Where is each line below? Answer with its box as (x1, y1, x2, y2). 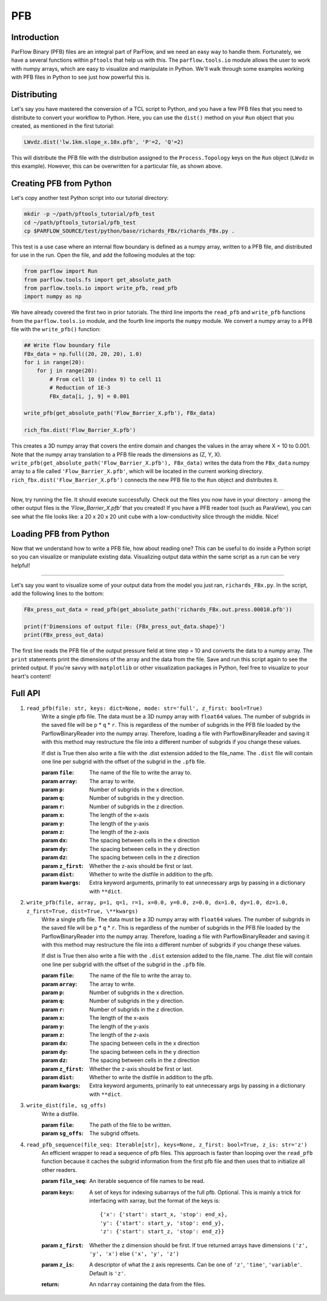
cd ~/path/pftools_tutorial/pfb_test (24, 219, 136, 226)
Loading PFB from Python (11, 529, 110, 539)
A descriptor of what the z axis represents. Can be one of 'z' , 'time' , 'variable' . (89, 1261, 302, 1268)
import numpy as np (24, 293, 82, 300)
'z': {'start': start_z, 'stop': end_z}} (100, 1228, 225, 1235)
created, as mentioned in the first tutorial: (11, 122, 114, 130)
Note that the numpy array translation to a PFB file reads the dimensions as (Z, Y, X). (11, 451, 222, 458)
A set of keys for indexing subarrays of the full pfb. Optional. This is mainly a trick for (89, 1188, 301, 1196)
